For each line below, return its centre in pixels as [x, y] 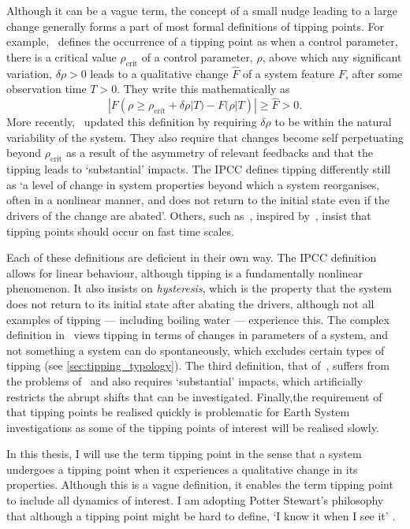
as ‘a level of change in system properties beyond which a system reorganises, [193, 184]
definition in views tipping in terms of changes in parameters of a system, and [197, 335]
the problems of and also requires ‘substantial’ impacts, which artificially [185, 380]
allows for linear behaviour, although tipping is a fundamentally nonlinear [185, 272]
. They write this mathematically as [203, 89]
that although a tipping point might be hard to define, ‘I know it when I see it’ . [201, 515]
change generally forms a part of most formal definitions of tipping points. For [196, 26]
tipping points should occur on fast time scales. [120, 231]
